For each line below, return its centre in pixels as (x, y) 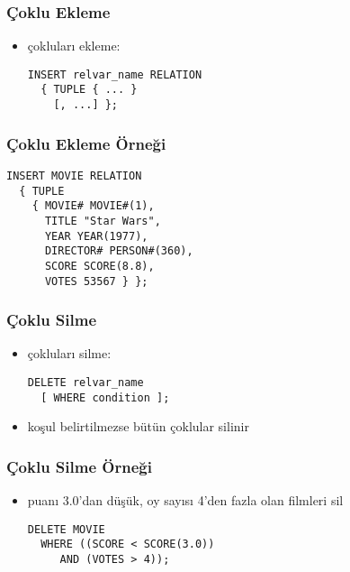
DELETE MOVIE (66, 529)
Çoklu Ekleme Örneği (86, 143)
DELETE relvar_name (85, 383)
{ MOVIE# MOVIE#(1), (93, 206)
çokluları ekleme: (74, 46)
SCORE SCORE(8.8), (99, 266)
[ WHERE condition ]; (105, 397)
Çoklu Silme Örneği (79, 466)
